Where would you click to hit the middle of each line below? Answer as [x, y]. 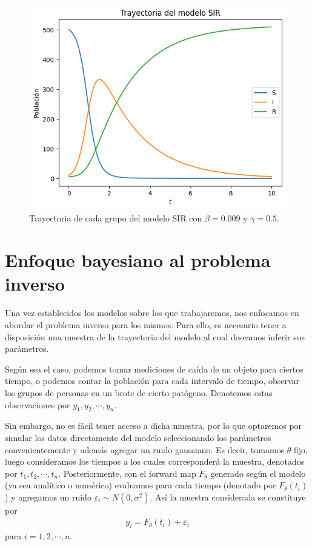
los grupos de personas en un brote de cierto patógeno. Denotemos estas [139, 392]
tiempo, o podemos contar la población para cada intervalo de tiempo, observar [152, 381]
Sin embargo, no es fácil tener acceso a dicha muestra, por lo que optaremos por [154, 426]
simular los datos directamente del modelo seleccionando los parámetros [138, 437]
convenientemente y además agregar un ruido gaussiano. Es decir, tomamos [145, 449]
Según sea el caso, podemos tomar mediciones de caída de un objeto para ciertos [154, 369]
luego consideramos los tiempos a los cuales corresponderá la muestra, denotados [155, 461]
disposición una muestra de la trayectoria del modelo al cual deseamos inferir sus [155, 336]
